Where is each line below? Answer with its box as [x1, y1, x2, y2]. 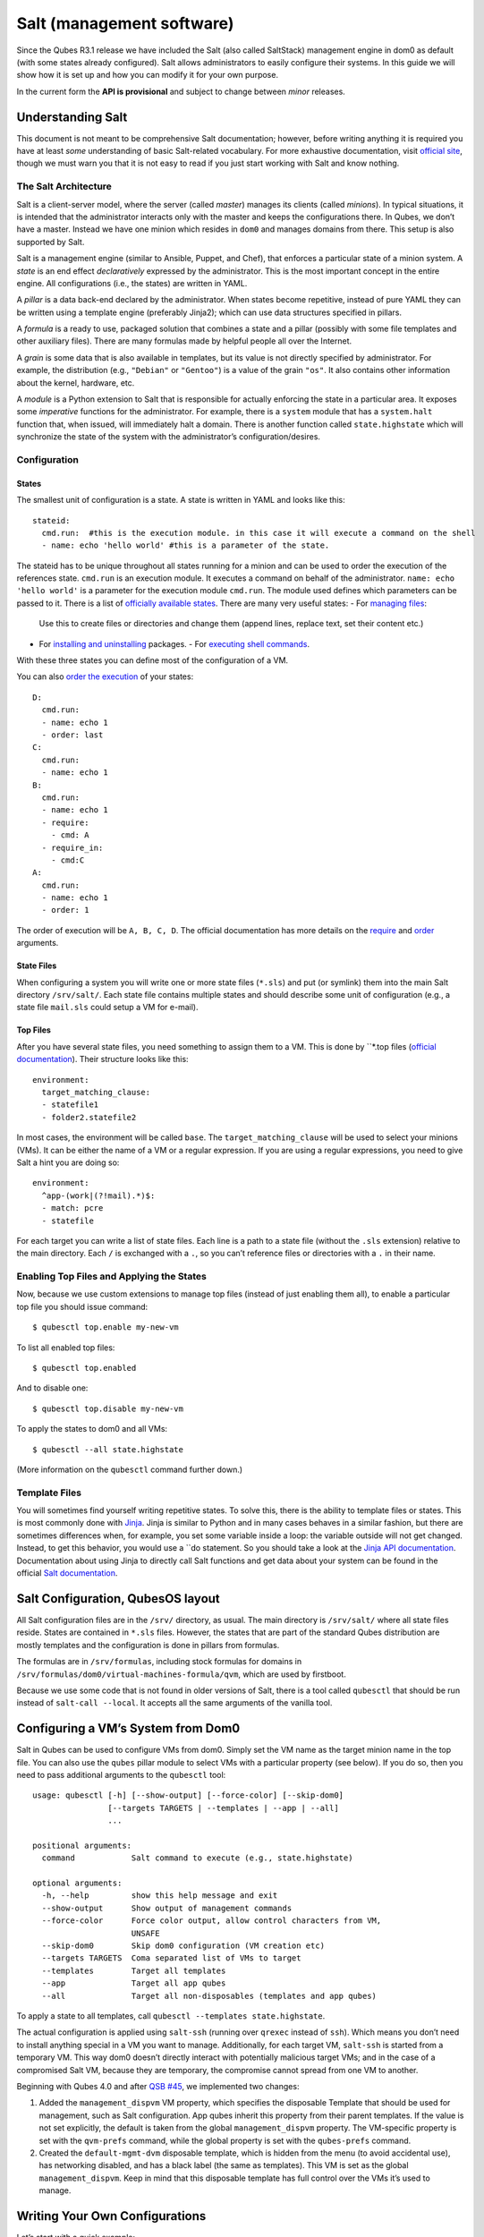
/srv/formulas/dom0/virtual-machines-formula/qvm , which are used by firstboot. [16, 1669, 346, 1680]
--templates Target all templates [41, 1965, 226, 1976]
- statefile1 [41, 1100, 99, 1110]
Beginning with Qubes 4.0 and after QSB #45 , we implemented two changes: [16, 2080, 300, 2091]
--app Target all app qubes [41, 1978, 226, 1988]
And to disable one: [16, 1382, 89, 1393]
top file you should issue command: [16, 1301, 149, 1312]
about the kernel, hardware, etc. [16, 377, 135, 388]
